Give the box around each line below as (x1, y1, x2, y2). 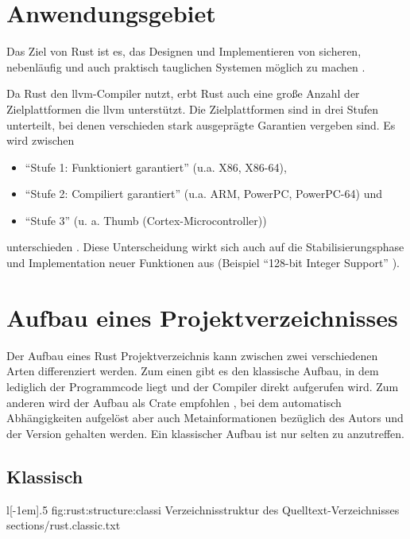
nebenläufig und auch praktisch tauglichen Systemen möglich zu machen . (6, 58, 366, 75)
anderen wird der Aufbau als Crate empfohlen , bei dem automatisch (6, 394, 342, 410)
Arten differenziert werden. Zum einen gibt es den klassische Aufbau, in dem (6, 363, 379, 379)
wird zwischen (6, 132, 75, 149)
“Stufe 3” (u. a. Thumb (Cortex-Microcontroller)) (25, 211, 267, 228)
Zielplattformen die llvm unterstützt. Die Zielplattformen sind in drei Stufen (6, 100, 379, 117)
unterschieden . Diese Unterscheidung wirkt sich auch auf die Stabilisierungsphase (6, 238, 404, 255)
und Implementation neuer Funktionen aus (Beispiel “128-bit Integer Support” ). (6, 254, 400, 271)
